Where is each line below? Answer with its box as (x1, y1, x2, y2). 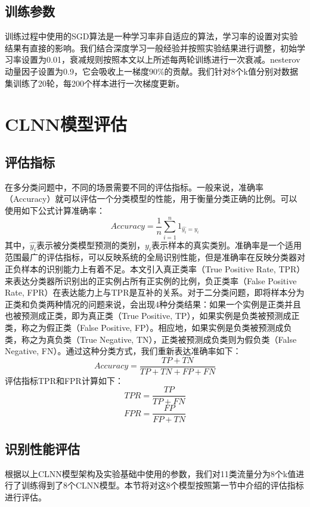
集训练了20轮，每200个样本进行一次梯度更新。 (5, 76, 184, 89)
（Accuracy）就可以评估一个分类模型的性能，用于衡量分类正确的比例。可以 (5, 192, 297, 205)
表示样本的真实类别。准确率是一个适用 (151, 238, 302, 251)
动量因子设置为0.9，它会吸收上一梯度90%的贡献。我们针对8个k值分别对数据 (5, 64, 298, 77)
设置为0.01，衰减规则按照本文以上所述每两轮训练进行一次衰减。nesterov (21, 53, 300, 66)
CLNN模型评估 (5, 112, 128, 136)
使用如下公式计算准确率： (5, 204, 105, 216)
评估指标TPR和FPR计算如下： (5, 374, 123, 386)
